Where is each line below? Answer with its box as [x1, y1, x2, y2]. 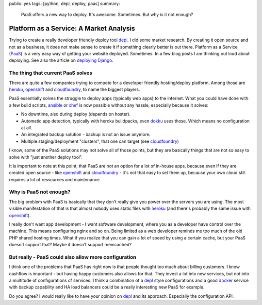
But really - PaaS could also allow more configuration [9, 254, 137, 260]
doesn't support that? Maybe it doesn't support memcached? [9, 242, 132, 248]
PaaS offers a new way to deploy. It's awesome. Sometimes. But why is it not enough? [21, 12, 194, 17]
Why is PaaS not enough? [9, 188, 70, 195]
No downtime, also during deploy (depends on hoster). [21, 111, 131, 117]
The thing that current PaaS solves [9, 69, 93, 76]
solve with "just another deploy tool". [9, 154, 83, 160]
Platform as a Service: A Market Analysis [9, 24, 135, 33]
